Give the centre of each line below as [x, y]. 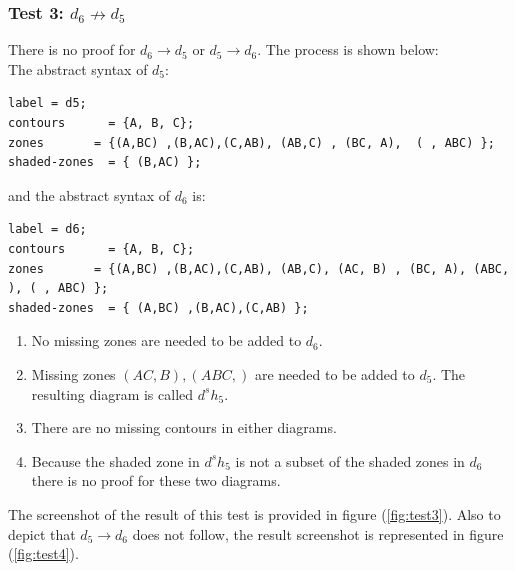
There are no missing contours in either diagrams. [184, 427]
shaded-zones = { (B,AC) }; [105, 162]
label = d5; [47, 103]
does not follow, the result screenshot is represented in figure [318, 533]
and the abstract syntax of [89, 194]
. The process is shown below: [348, 49]
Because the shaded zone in [115, 460]
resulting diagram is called [112, 393]
